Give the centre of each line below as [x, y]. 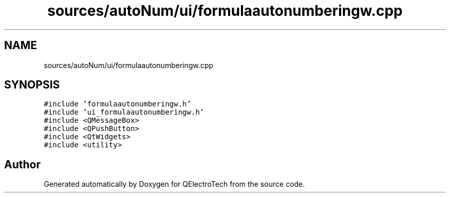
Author [22, 164]
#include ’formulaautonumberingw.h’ [117, 104]
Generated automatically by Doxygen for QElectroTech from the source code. [174, 184]
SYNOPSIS [32, 85]
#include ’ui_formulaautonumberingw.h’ [124, 112]
